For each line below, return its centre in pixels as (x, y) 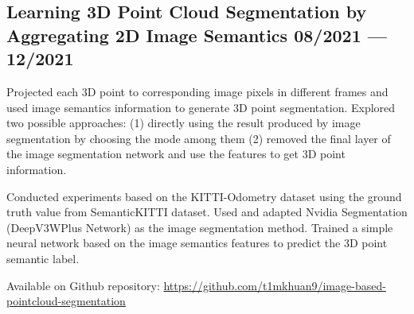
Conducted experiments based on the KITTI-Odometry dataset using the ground (204, 196)
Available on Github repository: (83, 285)
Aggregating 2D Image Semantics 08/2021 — (197, 35)
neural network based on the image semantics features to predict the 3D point (197, 243)
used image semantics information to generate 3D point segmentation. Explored (201, 107)
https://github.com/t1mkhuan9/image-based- (275, 285)
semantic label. (43, 258)
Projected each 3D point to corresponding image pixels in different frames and (197, 91)
